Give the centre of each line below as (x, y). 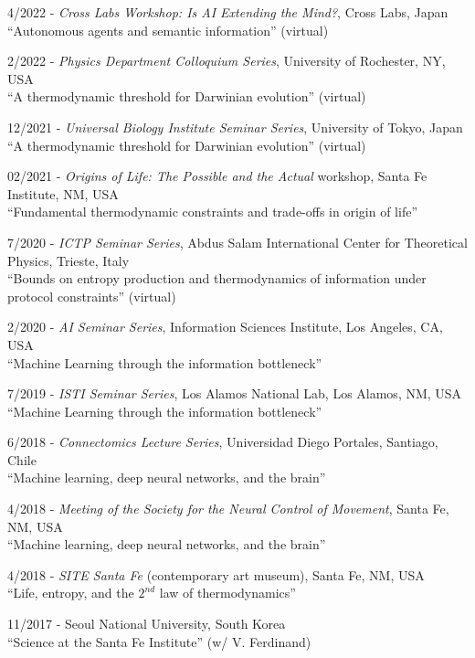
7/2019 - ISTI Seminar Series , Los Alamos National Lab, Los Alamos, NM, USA (235, 393)
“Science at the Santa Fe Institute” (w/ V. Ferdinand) (159, 641)
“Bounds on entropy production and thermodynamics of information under (217, 278)
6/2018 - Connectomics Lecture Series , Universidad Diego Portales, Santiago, (223, 442)
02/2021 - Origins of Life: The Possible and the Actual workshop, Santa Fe (217, 176)
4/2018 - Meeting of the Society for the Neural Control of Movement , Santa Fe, (228, 509)
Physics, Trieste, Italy (69, 260)
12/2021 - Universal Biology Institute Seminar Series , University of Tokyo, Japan (235, 127)
